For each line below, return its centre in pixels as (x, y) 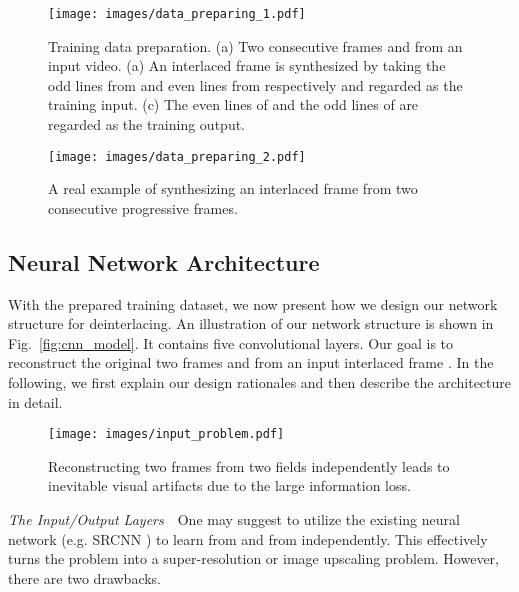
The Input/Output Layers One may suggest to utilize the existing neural (234, 519)
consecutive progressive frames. (143, 207)
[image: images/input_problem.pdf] (166, 434)
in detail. (35, 401)
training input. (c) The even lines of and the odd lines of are (233, 104)
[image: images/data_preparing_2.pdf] (177, 156)
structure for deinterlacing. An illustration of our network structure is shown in (251, 323)
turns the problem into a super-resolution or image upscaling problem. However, (253, 558)
